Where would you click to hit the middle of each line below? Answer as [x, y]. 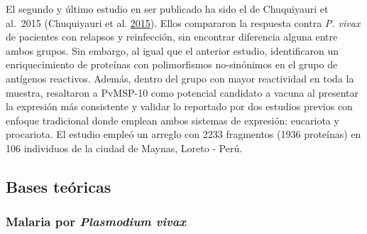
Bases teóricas [59, 186]
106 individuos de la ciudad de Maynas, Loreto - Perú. [124, 148]
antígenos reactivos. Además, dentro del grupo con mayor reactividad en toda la [180, 78]
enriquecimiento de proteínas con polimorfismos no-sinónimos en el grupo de [172, 64]
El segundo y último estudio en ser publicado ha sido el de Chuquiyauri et [167, 9]
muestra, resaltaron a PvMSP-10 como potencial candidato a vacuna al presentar [182, 92]
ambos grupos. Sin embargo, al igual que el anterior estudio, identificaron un [172, 50]
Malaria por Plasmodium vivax [96, 222]
